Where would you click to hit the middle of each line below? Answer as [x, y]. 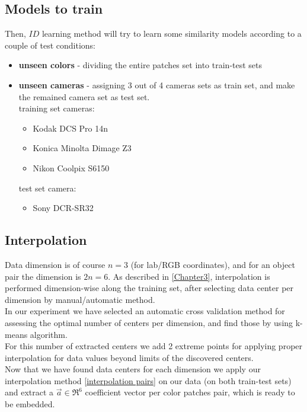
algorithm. [49, 334]
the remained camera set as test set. [84, 96]
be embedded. [30, 404]
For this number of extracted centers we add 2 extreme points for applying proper [154, 346]
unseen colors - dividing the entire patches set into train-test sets [140, 65]
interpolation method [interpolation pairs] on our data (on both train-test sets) [148, 380]
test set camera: [47, 188]
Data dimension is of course [55, 264]
